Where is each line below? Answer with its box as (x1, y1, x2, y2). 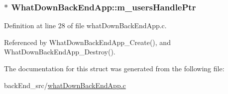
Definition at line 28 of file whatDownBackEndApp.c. (4, 20, 167, 31)
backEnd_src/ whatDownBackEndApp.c (4, 80, 126, 90)
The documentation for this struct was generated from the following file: (4, 63, 225, 73)
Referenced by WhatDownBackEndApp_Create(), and (4, 37, 171, 47)
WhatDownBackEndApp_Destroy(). (4, 47, 115, 57)
